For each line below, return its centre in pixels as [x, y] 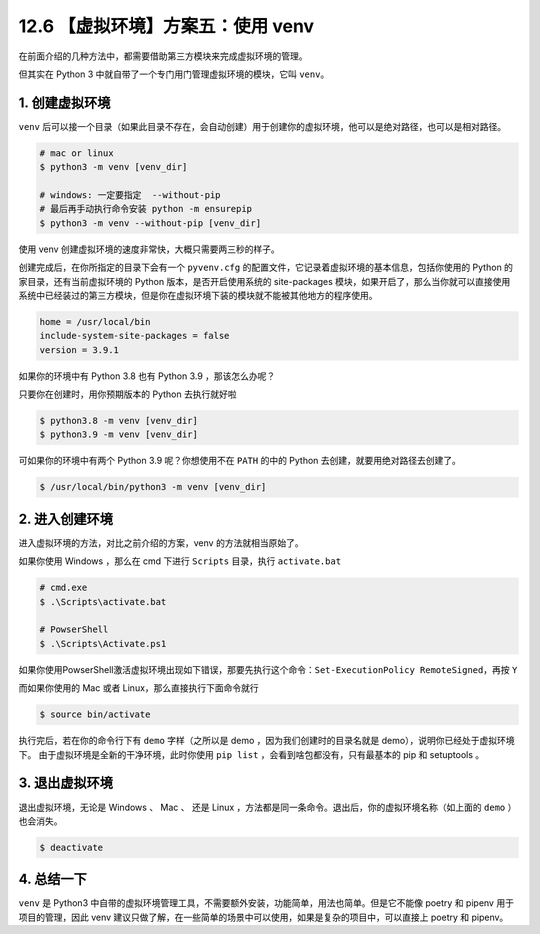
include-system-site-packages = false [134, 336]
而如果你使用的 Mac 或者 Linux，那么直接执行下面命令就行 [138, 688]
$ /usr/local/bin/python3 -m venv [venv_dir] [153, 487]
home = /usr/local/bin [95, 321]
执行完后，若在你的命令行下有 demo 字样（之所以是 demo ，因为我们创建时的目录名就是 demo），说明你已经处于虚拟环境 [266, 741]
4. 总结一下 [52, 879]
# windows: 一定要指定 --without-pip [130, 195]
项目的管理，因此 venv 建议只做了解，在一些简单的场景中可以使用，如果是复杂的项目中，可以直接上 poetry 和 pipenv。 [263, 917]
